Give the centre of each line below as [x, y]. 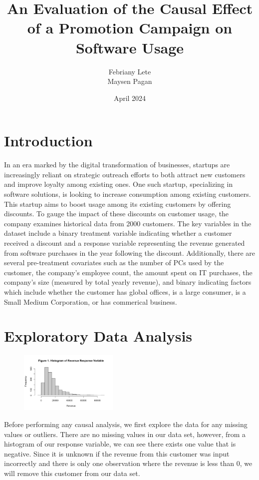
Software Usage [130, 47]
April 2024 [130, 98]
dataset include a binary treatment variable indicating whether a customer [118, 233]
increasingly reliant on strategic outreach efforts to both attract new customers [125, 174]
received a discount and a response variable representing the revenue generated [125, 242]
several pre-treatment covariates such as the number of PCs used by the [114, 262]
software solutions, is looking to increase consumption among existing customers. [128, 194]
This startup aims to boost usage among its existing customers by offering [118, 204]
